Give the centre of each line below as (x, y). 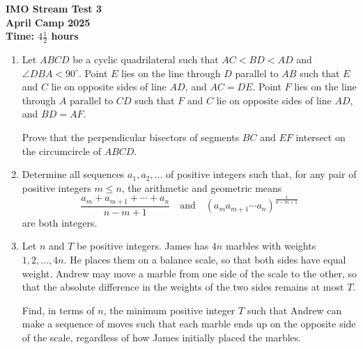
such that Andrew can (294, 310)
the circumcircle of (62, 151)
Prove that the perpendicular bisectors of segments (131, 137)
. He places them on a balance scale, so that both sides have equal (205, 260)
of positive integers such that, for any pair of (261, 174)
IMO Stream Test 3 (54, 8)
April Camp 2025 (48, 22)
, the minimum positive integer (169, 310)
